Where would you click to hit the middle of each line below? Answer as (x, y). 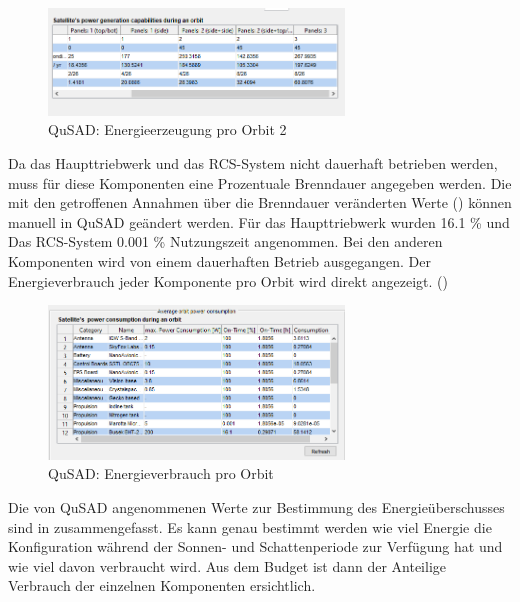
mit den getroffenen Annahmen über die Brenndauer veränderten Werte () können (260, 202)
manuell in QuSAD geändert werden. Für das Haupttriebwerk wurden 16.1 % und (259, 221)
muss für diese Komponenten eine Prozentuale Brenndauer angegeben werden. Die (260, 182)
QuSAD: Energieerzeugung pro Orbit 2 (167, 129)
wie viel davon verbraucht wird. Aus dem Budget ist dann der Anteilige (227, 565)
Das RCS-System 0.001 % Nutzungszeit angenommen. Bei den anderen (225, 241)
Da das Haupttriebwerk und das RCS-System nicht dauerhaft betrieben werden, (253, 162)
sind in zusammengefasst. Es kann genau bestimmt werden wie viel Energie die (250, 526)
